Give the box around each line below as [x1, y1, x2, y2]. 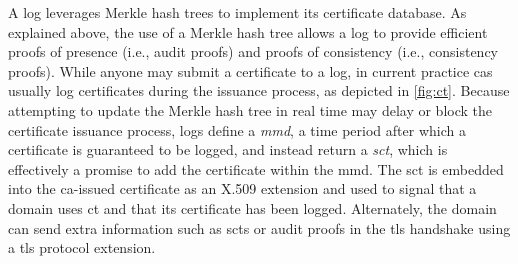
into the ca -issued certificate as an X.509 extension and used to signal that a [8, 178, 477, 199]
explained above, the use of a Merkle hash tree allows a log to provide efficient [8, 21, 488, 42]
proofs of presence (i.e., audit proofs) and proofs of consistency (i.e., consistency [8, 41, 499, 62]
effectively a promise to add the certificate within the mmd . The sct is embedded [8, 158, 504, 179]
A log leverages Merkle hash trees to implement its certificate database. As [8, 2, 467, 22]
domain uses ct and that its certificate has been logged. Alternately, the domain [8, 197, 497, 218]
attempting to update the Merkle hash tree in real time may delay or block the [8, 99, 492, 120]
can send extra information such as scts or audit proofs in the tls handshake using [8, 217, 511, 238]
